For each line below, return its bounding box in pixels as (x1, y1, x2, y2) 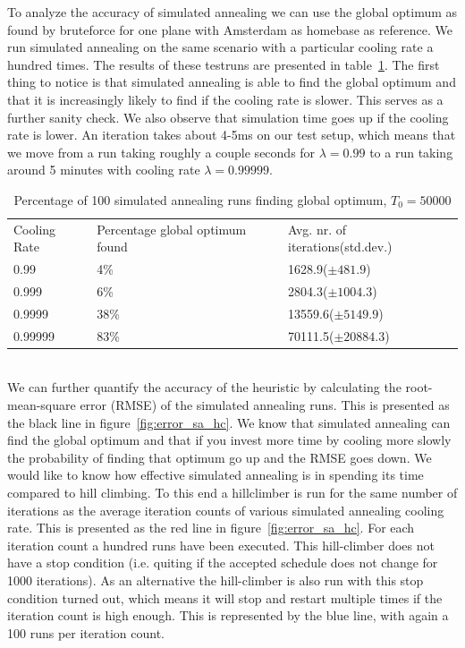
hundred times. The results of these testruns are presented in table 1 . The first (7, 55, 440, 73)
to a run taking (369, 142, 453, 161)
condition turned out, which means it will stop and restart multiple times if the (7, 588, 443, 607)
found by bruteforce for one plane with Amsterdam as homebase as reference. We (7, 20, 452, 38)
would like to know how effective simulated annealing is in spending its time (7, 465, 424, 484)
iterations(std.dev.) (288, 237, 393, 256)
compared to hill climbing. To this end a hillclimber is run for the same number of (7, 483, 458, 501)
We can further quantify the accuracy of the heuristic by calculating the (7, 378, 402, 396)
